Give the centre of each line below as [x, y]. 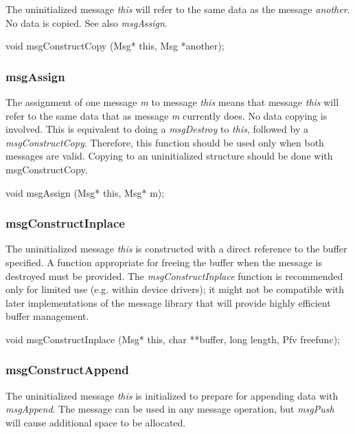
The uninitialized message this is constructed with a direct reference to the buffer [176, 249]
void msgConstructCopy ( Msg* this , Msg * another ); [115, 46]
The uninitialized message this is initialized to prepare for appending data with [172, 395]
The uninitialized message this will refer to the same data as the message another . [178, 9]
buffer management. [47, 316]
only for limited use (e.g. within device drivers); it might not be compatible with [175, 289]
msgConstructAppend [67, 370]
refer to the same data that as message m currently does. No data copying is [167, 115]
